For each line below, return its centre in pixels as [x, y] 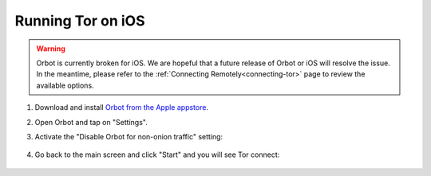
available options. [65, 85]
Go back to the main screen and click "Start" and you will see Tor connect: [157, 154]
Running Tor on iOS [80, 21]
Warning [51, 49]
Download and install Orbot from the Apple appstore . [122, 108]
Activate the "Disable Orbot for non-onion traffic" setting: [129, 136]
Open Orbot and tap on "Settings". [91, 122]
